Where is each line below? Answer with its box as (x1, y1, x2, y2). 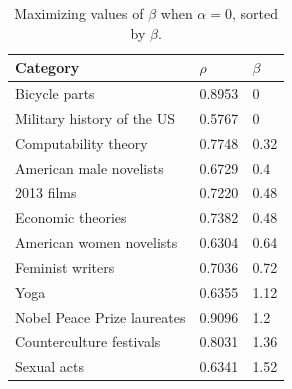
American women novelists (15, 232, 178, 253)
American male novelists (15, 157, 164, 178)
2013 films (15, 182, 77, 203)
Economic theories (15, 207, 127, 228)
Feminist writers (15, 256, 115, 277)
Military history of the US (15, 107, 176, 128)
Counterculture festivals (15, 331, 161, 352)
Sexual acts (15, 356, 84, 377)
